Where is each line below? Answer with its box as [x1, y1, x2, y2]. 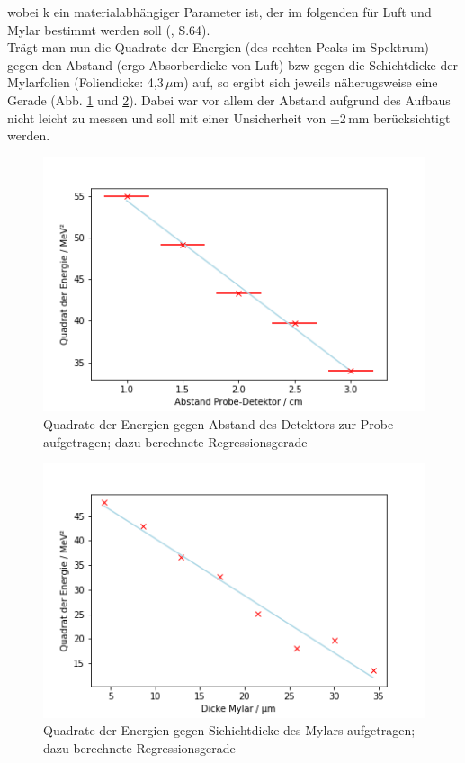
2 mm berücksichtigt [339, 108, 451, 127]
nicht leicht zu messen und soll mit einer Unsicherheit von [7, 108, 326, 127]
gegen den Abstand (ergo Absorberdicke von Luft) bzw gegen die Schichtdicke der [7, 55, 458, 74]
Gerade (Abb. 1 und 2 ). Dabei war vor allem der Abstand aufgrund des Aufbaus [7, 90, 451, 109]
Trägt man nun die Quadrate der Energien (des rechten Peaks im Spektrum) [7, 38, 430, 57]
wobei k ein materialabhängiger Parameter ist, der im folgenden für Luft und [7, 3, 432, 21]
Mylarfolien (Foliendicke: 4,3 [7, 73, 164, 92]
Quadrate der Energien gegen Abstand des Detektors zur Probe [43, 415, 394, 433]
